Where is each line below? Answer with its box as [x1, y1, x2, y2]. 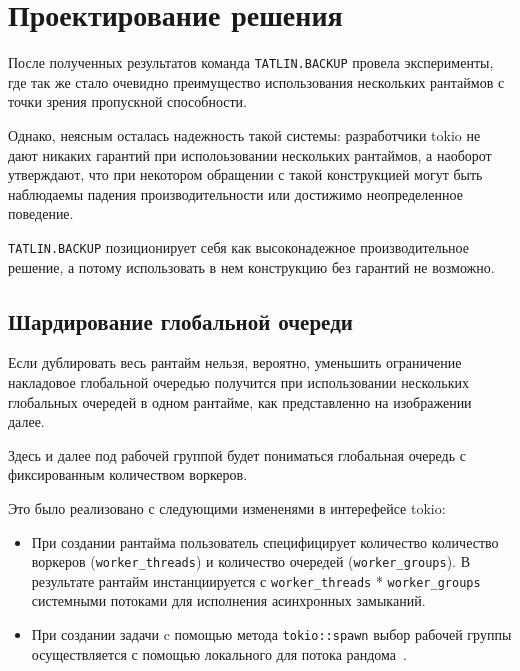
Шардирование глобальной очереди [8, 305, 353, 336]
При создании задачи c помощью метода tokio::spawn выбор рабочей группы [31, 624, 512, 645]
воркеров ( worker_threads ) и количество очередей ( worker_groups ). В [31, 551, 470, 572]
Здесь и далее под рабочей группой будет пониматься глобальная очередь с [8, 444, 466, 465]
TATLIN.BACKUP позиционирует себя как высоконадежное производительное [8, 236, 469, 257]
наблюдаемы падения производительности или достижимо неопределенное [8, 183, 463, 204]
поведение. [8, 203, 74, 224]
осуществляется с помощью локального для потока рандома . [31, 643, 407, 664]
